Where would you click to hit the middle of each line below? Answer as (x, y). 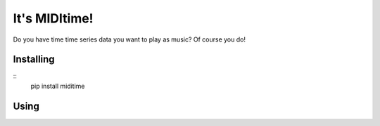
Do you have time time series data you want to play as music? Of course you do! (129, 39)
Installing (34, 59)
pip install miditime (58, 86)
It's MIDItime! (53, 18)
